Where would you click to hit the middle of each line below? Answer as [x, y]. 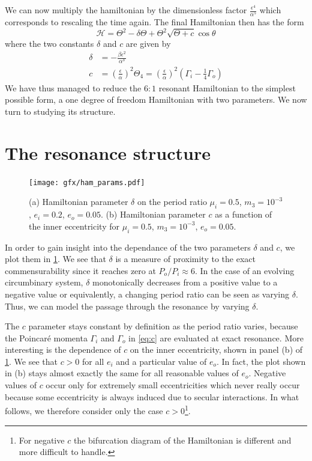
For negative [42, 440]
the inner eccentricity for [74, 226]
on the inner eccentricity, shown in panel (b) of [216, 350]
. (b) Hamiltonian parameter [153, 214]
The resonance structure [108, 152]
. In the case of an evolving [244, 270]
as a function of [244, 214]
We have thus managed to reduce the [73, 87]
